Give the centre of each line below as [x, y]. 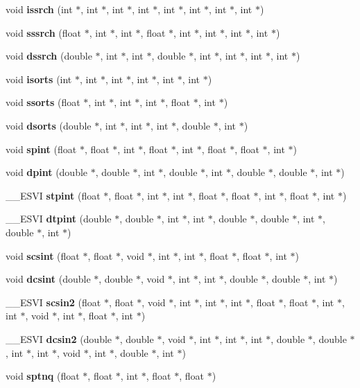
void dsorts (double [49, 125]
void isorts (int [39, 79]
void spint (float [41, 149]
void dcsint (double [48, 279]
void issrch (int [39, 9]
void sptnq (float [43, 376]
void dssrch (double [49, 56]
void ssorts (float [43, 102]
